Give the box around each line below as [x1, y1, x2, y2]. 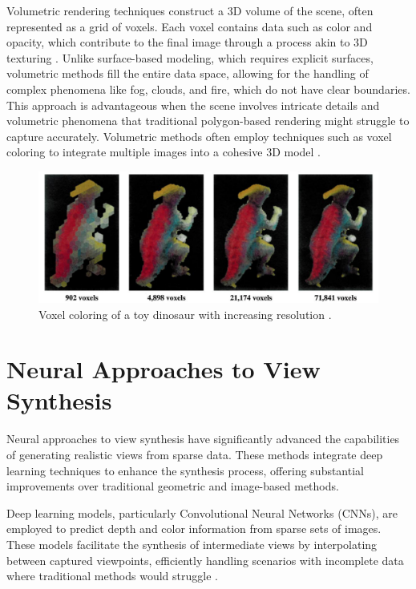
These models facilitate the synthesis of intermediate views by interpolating [6, 535, 378, 552]
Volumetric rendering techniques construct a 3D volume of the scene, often [6, 2, 374, 18]
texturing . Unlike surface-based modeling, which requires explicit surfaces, [6, 49, 374, 66]
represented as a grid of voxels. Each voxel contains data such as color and [6, 18, 373, 34]
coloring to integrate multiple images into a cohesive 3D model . [6, 143, 321, 160]
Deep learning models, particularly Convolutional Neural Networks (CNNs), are [6, 504, 398, 521]
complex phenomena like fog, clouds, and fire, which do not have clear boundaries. [6, 80, 410, 97]
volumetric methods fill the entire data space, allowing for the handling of [6, 65, 369, 82]
